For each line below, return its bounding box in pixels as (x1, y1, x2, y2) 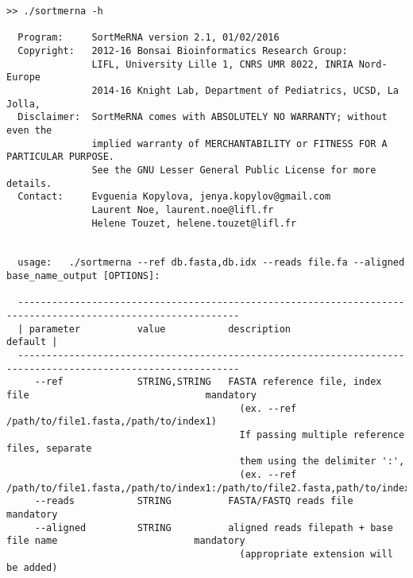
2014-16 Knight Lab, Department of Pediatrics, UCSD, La (91, 84, 399, 96)
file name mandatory (6, 535, 245, 547)
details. (6, 177, 52, 189)
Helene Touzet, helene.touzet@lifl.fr (91, 217, 297, 229)
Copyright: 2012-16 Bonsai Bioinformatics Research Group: (17, 45, 348, 56)
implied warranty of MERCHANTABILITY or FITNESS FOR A (91, 138, 388, 149)
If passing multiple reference (239, 429, 405, 440)
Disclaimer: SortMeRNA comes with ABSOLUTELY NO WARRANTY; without (17, 111, 388, 123)
